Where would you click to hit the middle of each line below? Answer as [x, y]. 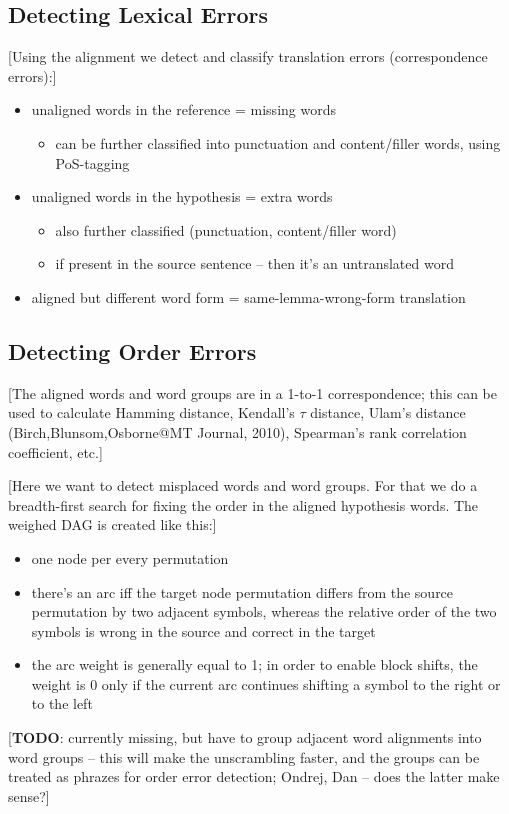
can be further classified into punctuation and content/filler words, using [278, 142]
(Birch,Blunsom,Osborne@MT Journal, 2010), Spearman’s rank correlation [237, 431]
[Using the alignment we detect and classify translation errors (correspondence [248, 56]
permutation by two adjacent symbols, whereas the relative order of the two [264, 611]
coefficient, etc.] [55, 451]
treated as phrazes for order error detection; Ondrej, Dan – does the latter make [254, 776]
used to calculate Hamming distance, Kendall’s [151, 412]
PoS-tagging [92, 162]
